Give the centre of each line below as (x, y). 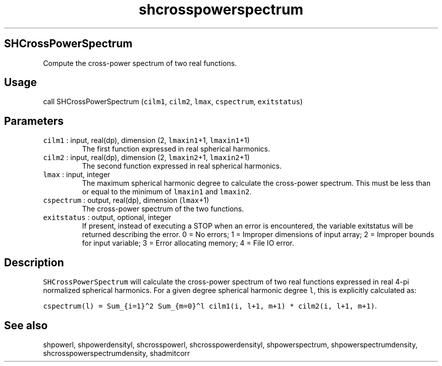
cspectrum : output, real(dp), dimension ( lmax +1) (126, 200)
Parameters (34, 121)
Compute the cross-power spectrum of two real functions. (140, 63)
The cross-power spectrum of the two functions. (163, 209)
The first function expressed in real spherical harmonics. (176, 149)
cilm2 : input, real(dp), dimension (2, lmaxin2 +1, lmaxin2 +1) (146, 158)
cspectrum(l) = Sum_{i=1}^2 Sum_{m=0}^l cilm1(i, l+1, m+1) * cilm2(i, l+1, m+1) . (210, 306)
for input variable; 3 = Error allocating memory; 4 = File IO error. (188, 243)
